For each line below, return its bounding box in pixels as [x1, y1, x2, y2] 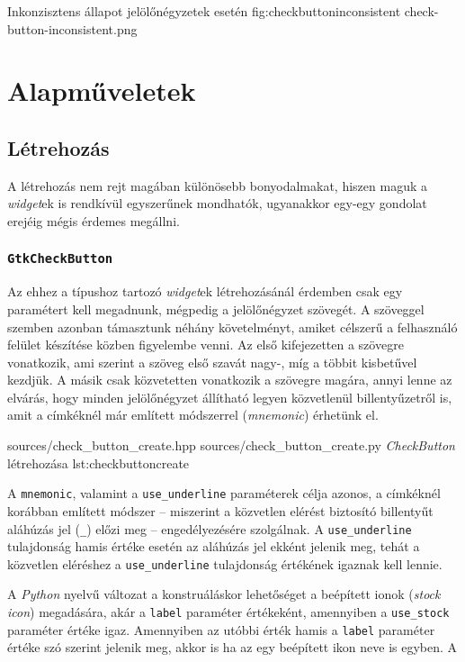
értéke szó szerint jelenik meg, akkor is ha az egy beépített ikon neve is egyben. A [7, 638, 458, 657]
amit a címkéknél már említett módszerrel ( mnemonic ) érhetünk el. [7, 405, 379, 424]
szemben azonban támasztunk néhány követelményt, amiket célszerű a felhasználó [7, 317, 458, 336]
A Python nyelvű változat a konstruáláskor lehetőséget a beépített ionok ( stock [7, 585, 441, 603]
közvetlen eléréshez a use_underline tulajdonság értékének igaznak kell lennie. [7, 554, 443, 573]
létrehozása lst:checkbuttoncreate [7, 453, 190, 472]
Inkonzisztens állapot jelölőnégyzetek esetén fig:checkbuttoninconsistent [7, 2, 401, 20]
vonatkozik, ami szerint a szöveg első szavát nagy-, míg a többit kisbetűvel [7, 352, 417, 371]
